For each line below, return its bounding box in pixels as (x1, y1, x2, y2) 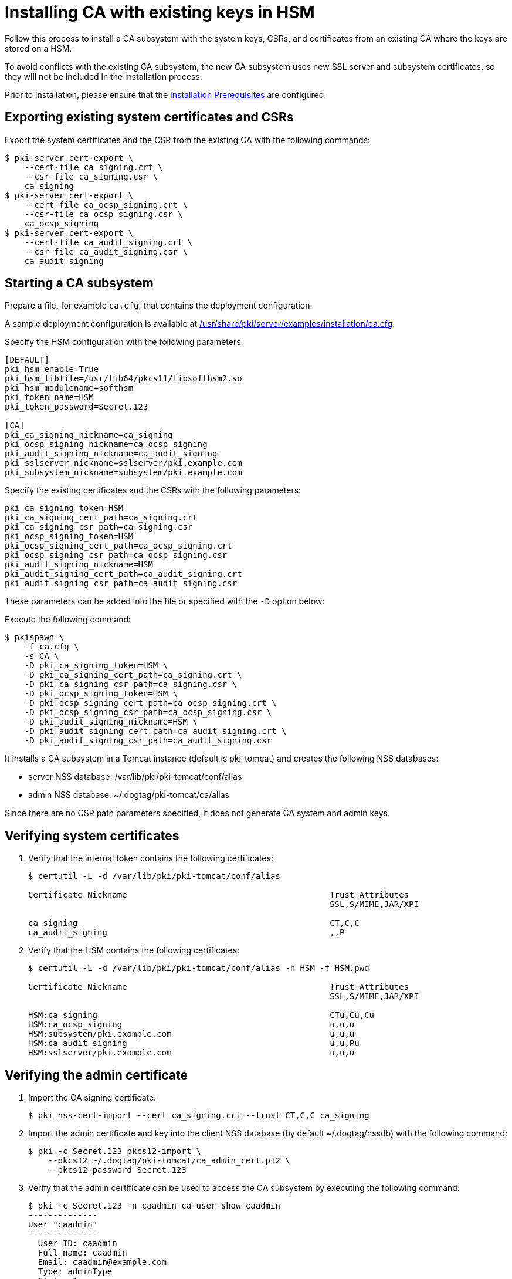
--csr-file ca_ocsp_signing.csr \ (24, 209, 183, 219)
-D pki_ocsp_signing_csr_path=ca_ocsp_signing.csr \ (24, 708, 272, 718)
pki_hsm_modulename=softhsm (5, 383, 134, 393)
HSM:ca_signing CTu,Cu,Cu (28, 1010, 375, 1020)
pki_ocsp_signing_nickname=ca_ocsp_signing (5, 439, 208, 449)
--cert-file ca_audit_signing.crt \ (24, 237, 193, 247)
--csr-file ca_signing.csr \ (24, 171, 158, 181)
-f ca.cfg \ (24, 642, 79, 652)
